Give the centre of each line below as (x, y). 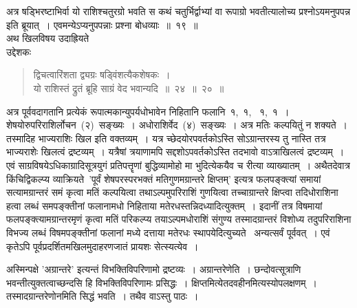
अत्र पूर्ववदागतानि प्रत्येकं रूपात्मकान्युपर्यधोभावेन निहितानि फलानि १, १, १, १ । (148, 111)
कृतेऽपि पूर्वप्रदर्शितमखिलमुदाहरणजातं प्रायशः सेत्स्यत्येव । (102, 246)
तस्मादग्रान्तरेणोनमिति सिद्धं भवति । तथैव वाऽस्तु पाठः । (102, 296)
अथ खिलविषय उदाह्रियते (48, 38)
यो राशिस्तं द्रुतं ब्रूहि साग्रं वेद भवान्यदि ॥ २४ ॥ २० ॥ (129, 88)
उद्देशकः (19, 51)
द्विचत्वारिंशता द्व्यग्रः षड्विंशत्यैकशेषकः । (102, 75)
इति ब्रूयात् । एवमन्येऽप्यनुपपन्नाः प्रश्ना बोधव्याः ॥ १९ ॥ (102, 24)
